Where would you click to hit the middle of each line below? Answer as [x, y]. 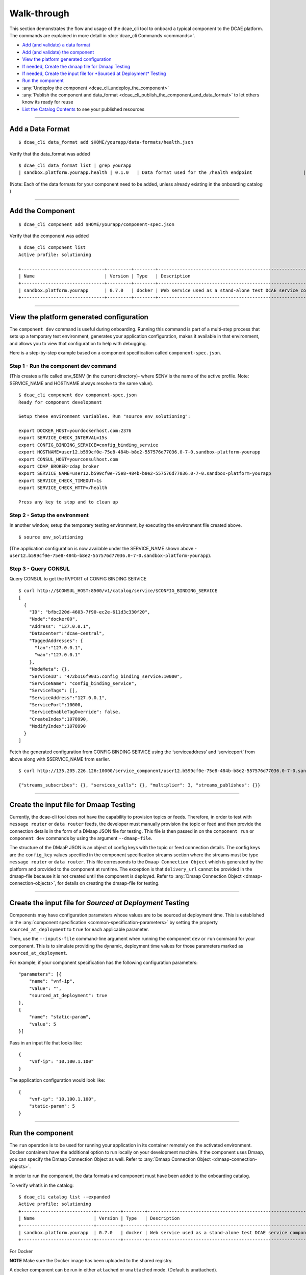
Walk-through [40, 13]
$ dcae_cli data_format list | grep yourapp [75, 165]
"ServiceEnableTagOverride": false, [75, 712]
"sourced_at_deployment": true [68, 996]
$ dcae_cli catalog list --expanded [64, 1197]
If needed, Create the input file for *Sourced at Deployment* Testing [94, 73]
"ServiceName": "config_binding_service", [83, 683]
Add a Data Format [40, 129]
